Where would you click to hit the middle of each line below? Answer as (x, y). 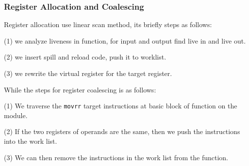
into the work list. (31, 141)
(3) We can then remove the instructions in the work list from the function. (116, 157)
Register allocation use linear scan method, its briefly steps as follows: (108, 24)
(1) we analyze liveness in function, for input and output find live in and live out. (125, 40)
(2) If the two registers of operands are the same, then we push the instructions (122, 131)
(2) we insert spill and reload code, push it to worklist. (85, 57)
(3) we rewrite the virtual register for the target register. (88, 73)
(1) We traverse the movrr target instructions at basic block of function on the (121, 106)
